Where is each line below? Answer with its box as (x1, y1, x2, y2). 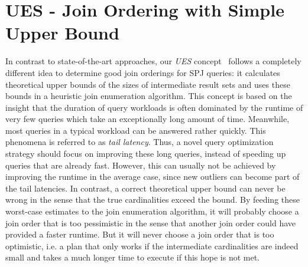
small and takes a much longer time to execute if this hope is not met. (5, 251, 260, 263)
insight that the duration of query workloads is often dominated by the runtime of (5, 101, 303, 113)
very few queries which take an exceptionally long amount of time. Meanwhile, (5, 113, 290, 125)
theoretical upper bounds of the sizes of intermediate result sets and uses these (5, 78, 290, 90)
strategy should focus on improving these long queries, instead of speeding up (5, 147, 286, 160)
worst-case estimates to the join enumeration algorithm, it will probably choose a (5, 205, 299, 217)
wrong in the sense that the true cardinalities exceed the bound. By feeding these (5, 193, 300, 206)
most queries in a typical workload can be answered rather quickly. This (5, 124, 266, 136)
